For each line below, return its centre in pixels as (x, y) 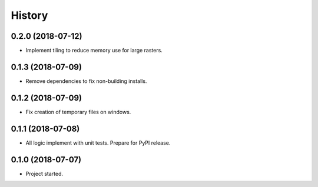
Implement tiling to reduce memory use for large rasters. (94, 51)
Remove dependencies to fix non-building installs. (86, 81)
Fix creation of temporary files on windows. (78, 112)
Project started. (44, 173)
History (29, 15)
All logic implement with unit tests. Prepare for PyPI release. (98, 143)
